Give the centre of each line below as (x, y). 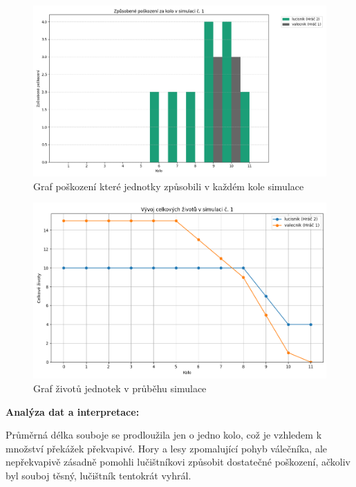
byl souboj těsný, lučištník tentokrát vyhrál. (99, 475)
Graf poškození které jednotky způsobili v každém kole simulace (169, 186)
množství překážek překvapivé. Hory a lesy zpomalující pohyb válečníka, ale (166, 448)
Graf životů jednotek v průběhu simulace (120, 388)
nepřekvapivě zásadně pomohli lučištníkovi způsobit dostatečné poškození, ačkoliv (178, 462)
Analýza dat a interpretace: (73, 411)
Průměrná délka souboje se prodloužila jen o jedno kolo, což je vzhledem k (164, 435)
